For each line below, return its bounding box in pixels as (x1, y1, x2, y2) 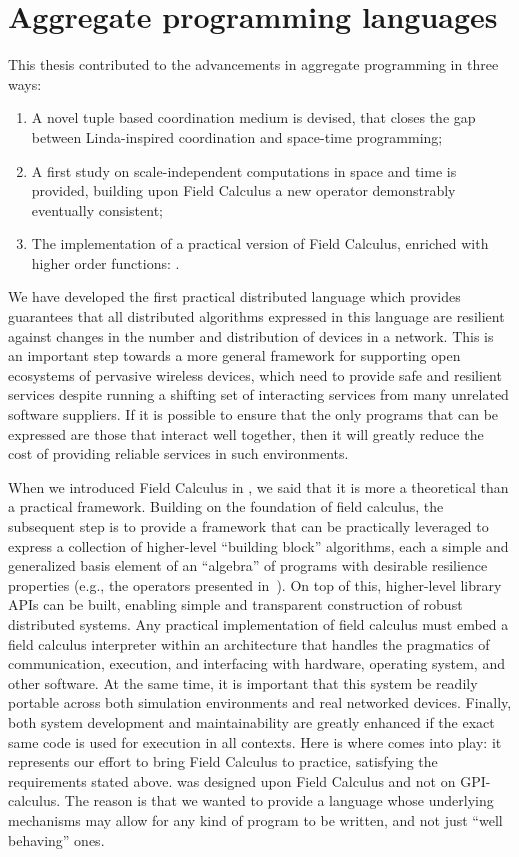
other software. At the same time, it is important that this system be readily (8, 672, 478, 693)
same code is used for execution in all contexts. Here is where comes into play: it (8, 731, 502, 752)
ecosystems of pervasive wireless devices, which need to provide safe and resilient (8, 364, 502, 385)
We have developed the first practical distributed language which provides (8, 286, 461, 307)
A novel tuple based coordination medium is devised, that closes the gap (31, 107, 476, 128)
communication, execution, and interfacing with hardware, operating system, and (8, 653, 505, 674)
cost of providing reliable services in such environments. (8, 443, 349, 464)
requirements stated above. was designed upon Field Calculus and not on (8, 770, 456, 791)
